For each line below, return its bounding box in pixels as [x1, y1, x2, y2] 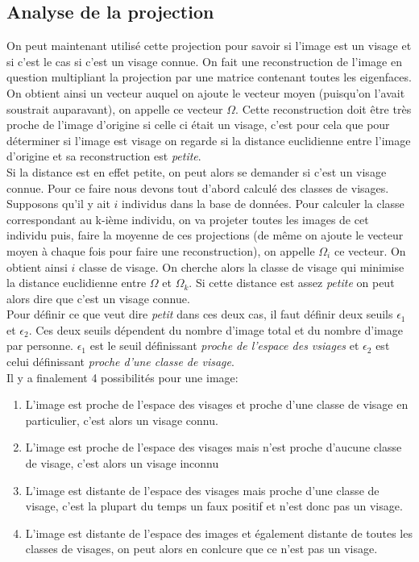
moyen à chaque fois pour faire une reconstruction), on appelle [6, 242, 315, 259]
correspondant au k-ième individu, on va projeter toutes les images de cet [6, 210, 369, 227]
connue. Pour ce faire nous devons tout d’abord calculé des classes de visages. [6, 179, 389, 196]
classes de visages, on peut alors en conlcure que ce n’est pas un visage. [25, 540, 378, 557]
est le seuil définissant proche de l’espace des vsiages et [89, 337, 359, 354]
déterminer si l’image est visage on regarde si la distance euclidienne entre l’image [6, 131, 411, 148]
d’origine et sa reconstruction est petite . [6, 148, 201, 164]
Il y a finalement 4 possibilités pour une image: [6, 368, 239, 385]
